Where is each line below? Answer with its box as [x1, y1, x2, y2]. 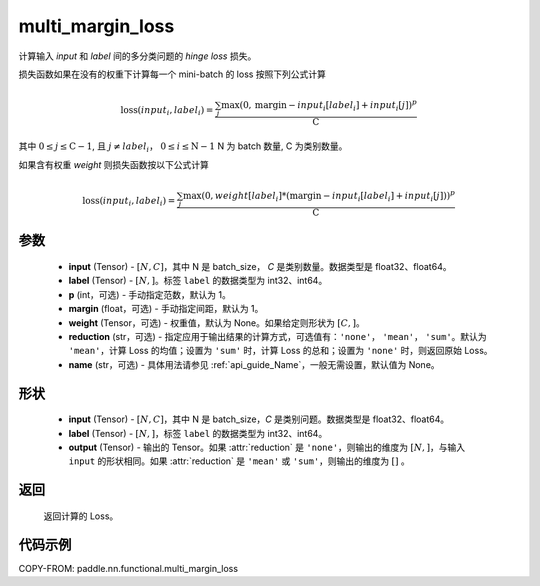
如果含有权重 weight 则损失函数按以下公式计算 [18, 158, 209, 170]
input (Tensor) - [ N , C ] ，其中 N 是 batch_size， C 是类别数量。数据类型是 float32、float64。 [68, 261, 452, 273]
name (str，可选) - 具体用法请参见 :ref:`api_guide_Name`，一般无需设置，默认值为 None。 [68, 358, 440, 370]
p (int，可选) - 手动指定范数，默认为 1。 [68, 288, 232, 300]
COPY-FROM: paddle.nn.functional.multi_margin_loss [18, 562, 239, 574]
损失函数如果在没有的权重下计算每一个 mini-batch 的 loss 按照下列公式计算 [18, 68, 327, 80]
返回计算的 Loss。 [43, 510, 119, 522]
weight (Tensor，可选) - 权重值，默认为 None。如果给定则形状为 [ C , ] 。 [68, 316, 365, 329]
